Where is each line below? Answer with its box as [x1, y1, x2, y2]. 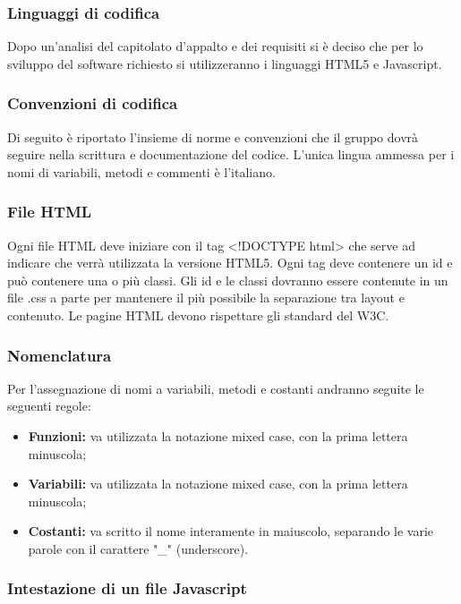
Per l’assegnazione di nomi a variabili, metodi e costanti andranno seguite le [7, 379, 424, 397]
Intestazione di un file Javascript [7, 577, 247, 600]
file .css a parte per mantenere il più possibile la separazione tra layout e [7, 288, 405, 307]
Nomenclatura [7, 344, 112, 366]
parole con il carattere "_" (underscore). [28, 539, 249, 557]
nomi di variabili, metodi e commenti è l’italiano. [7, 162, 276, 181]
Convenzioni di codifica [7, 92, 178, 115]
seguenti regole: [7, 396, 91, 415]
